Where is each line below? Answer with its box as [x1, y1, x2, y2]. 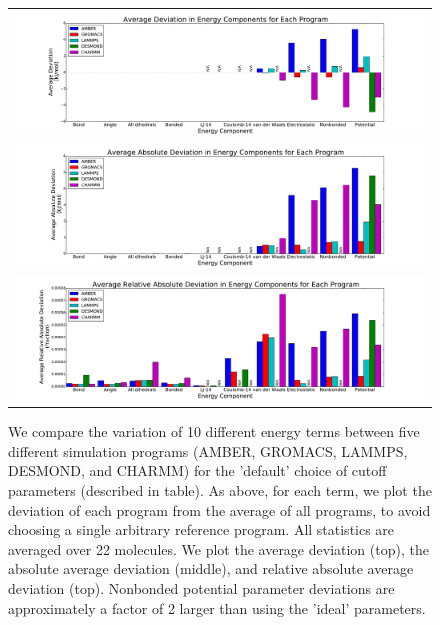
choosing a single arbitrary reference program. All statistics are [8, 519, 395, 540]
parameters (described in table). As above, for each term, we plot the [8, 480, 432, 501]
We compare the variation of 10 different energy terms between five [8, 421, 420, 442]
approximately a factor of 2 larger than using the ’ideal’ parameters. [8, 597, 426, 618]
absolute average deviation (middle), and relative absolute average [8, 558, 414, 579]
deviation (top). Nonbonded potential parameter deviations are [8, 578, 395, 598]
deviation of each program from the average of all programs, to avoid [8, 499, 431, 520]
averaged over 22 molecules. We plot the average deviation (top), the [8, 538, 429, 559]
